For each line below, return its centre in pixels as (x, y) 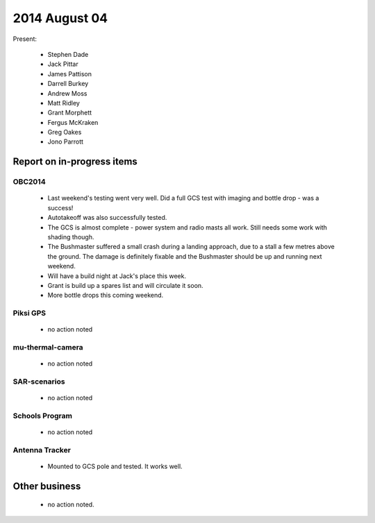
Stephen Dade (68, 54)
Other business (47, 486)
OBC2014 (29, 182)
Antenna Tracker (42, 449)
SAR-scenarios (39, 381)
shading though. (71, 237)
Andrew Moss (67, 93)
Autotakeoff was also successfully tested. (107, 218)
